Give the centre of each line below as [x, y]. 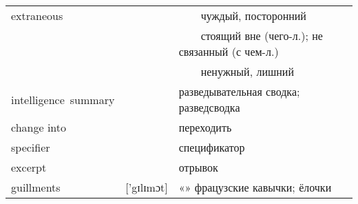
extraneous [37, 16]
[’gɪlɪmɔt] [147, 187]
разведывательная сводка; [239, 91]
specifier [31, 147]
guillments [36, 187]
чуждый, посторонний [253, 16]
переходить [205, 127]
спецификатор [212, 147]
